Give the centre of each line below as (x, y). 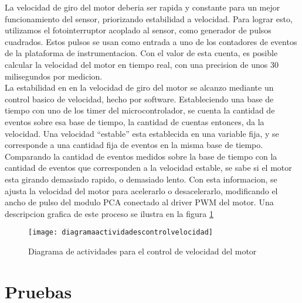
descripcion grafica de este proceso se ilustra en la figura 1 (109, 213)
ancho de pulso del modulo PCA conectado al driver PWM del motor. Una (139, 202)
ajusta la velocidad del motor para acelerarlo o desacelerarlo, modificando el (141, 190)
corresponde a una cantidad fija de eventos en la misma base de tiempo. (134, 145)
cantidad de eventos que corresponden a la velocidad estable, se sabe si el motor (148, 168)
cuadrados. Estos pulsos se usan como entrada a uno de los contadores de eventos (151, 41)
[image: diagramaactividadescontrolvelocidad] (121, 233)
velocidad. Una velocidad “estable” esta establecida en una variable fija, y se (142, 133)
